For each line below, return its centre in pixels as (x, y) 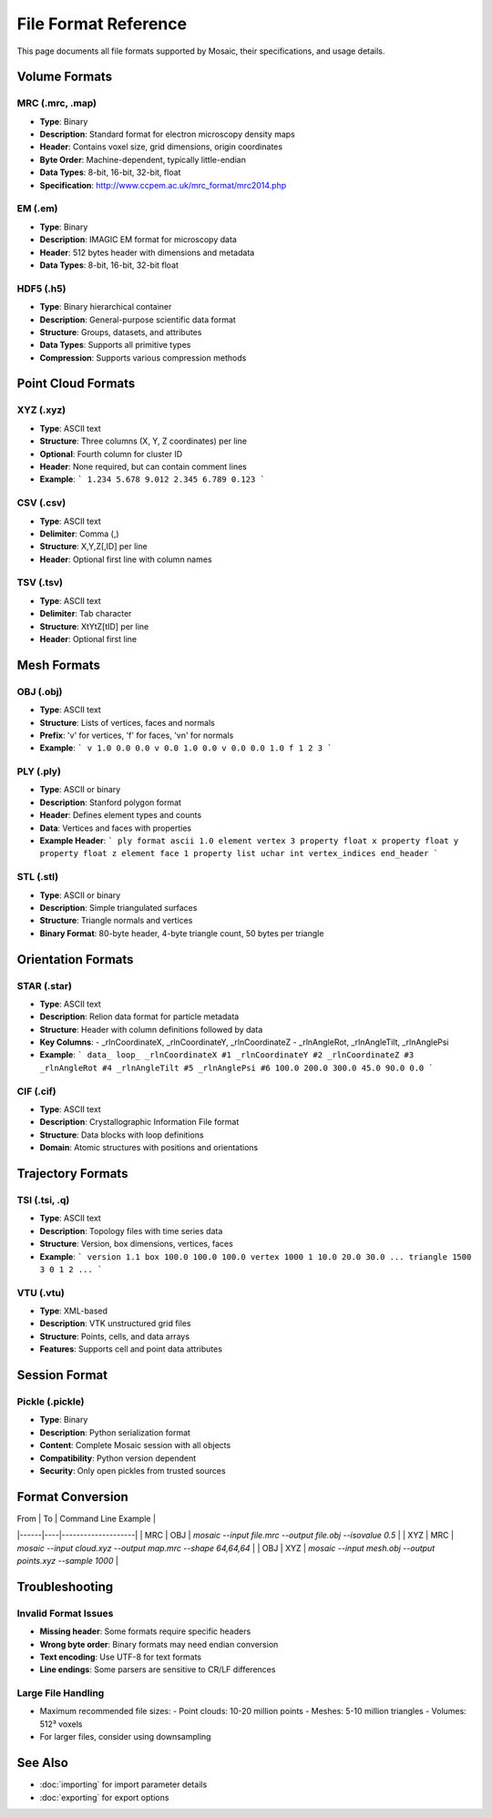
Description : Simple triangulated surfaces (118, 907)
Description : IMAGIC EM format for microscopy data (138, 240)
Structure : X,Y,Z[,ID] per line (93, 546)
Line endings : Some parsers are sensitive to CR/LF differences (158, 1670)
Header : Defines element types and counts (121, 815)
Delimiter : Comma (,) (79, 534)
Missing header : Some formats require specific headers (145, 1631)
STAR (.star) (45, 986)
